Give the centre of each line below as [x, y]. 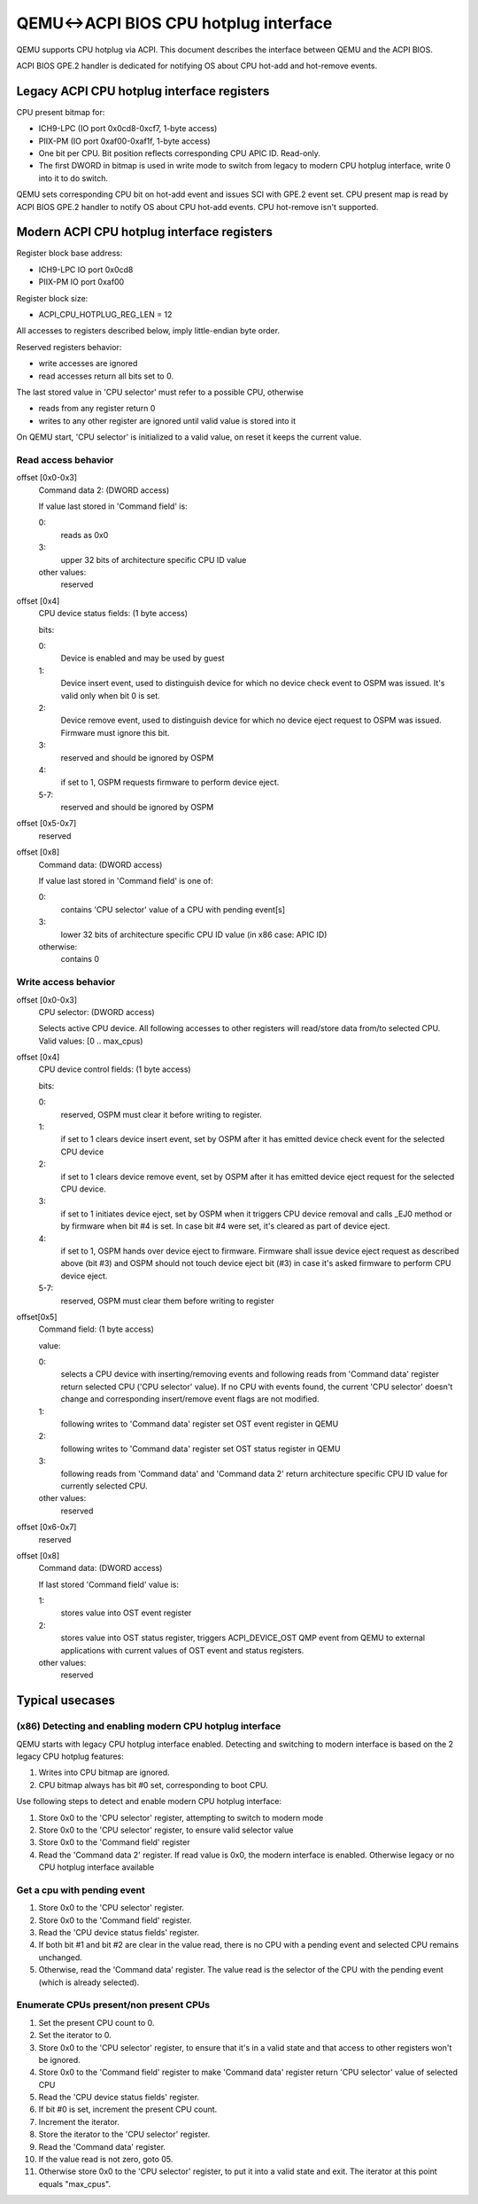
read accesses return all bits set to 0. [106, 376]
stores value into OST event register [126, 1613]
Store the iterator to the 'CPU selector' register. [124, 2134]
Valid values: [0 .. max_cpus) [91, 1041]
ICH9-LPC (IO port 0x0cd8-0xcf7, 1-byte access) [128, 129]
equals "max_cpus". [74, 2184]
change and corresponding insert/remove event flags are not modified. [190, 1399]
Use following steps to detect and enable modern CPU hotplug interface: [149, 1801]
